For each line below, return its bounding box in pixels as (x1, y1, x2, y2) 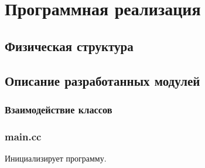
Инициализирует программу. (5, 152, 107, 164)
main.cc (5, 129, 42, 143)
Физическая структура (5, 36, 134, 55)
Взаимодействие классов (5, 102, 112, 116)
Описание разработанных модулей (5, 71, 200, 89)
